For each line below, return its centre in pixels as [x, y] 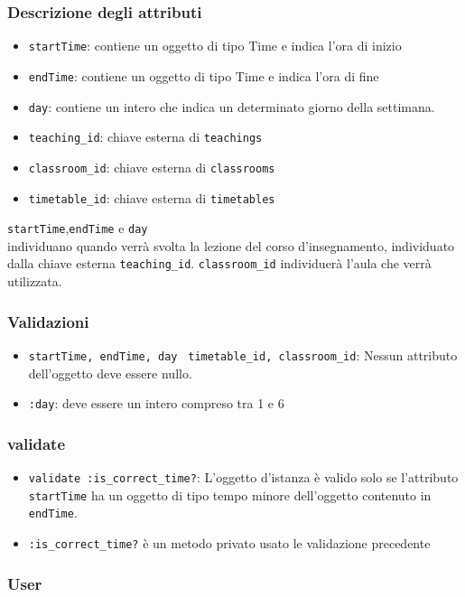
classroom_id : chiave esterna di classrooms [152, 167]
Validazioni [48, 321]
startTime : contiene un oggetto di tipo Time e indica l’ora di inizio [215, 46]
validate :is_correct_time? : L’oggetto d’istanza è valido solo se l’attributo [243, 477]
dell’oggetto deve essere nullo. [110, 373]
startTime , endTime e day [78, 228]
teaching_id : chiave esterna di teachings [145, 137]
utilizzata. [35, 281]
